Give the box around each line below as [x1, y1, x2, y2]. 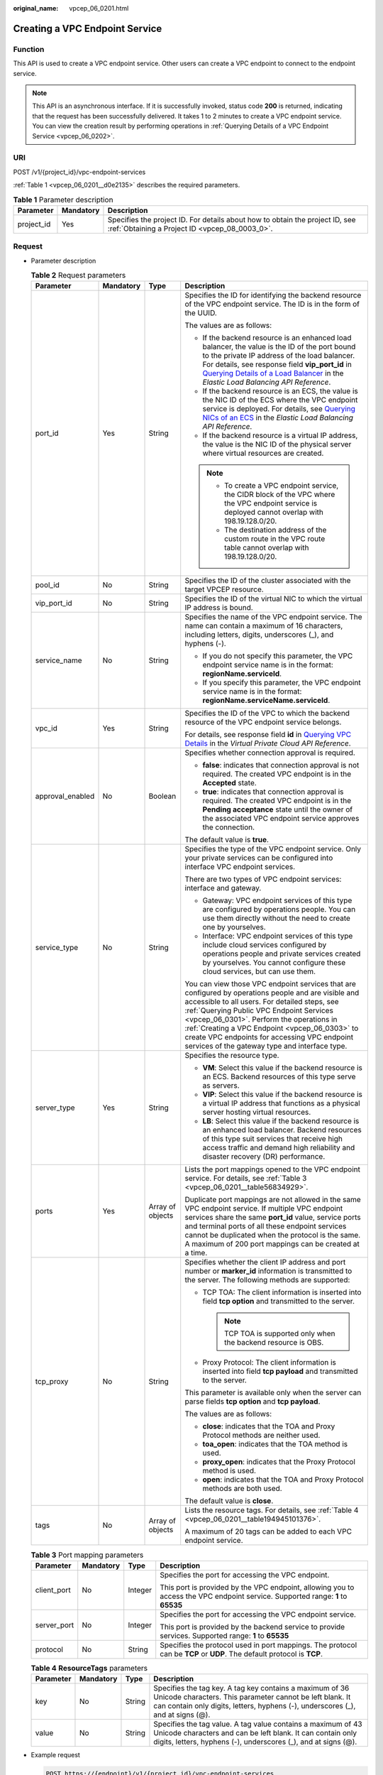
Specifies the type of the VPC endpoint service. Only [184, 844, 362, 854]
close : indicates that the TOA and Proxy [202, 1421, 335, 1431]
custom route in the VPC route [224, 534, 326, 544]
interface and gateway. [184, 883, 262, 893]
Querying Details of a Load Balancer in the [202, 368, 344, 378]
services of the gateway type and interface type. [184, 1041, 348, 1051]
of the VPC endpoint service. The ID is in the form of [184, 299, 360, 309]
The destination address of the [224, 525, 327, 535]
